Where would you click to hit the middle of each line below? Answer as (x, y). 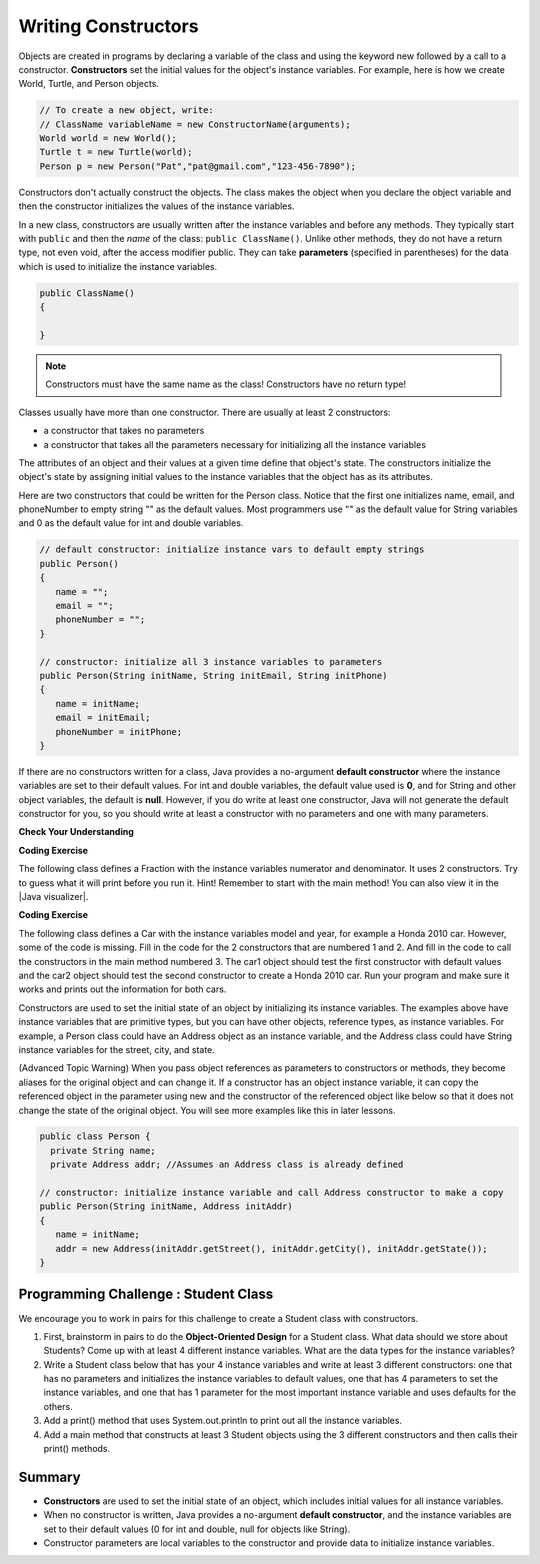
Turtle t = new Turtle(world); (116, 152)
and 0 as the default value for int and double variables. (131, 523)
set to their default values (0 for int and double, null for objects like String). (197, 1529)
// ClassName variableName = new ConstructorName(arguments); (195, 124)
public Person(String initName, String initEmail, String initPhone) (213, 675)
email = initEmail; (103, 718)
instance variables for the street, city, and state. (116, 1049)
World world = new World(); (108, 138)
